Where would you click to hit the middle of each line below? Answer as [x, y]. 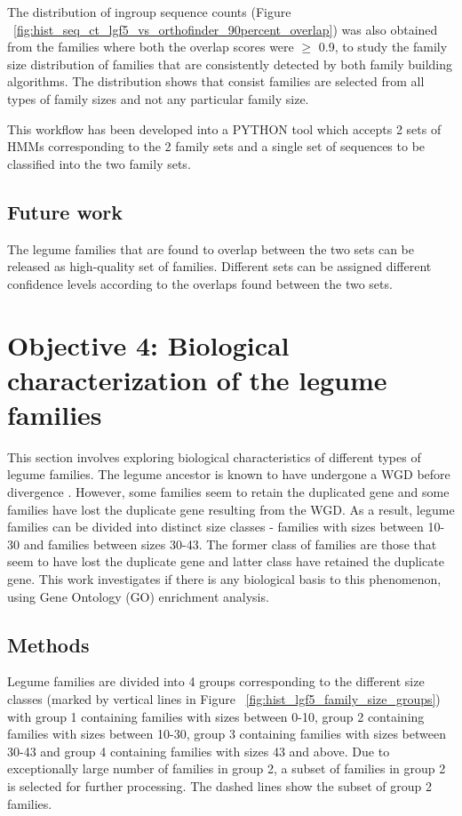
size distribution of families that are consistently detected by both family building [230, 64]
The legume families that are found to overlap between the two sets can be [211, 248]
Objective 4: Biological [148, 344]
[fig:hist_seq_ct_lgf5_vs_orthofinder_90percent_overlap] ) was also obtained [226, 29]
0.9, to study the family [383, 47]
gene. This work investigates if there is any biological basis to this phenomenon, [224, 578]
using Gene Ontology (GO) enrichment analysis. [138, 596]
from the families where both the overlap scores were [151, 47]
